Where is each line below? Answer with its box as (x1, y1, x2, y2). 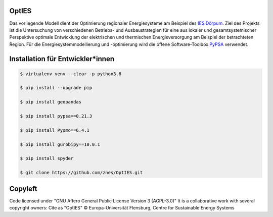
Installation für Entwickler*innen (9, 55, 115, 63)
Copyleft (9, 184, 37, 193)
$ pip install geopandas (20, 99, 82, 105)
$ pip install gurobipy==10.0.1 (20, 141, 101, 147)
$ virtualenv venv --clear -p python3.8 (20, 71, 121, 77)
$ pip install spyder (20, 155, 74, 161)
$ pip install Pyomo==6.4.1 (20, 127, 89, 133)
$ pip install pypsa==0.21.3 (20, 114, 93, 119)
